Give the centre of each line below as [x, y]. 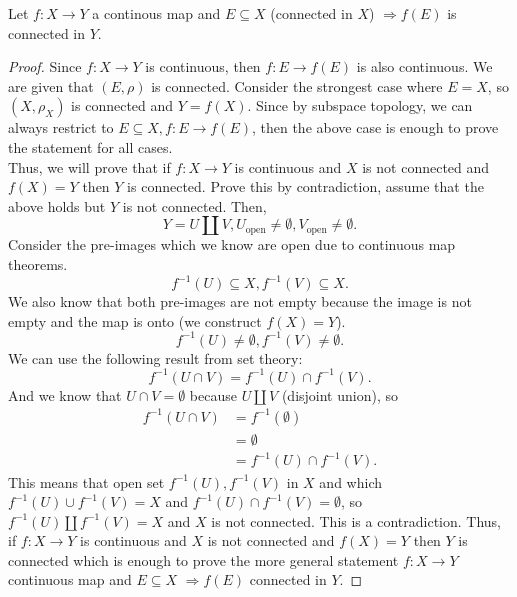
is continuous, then [203, 66]
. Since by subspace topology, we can [360, 105]
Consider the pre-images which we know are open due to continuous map [232, 244]
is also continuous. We [424, 66]
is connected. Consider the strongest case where [297, 85]
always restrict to [61, 127]
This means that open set [86, 481]
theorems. [38, 263]
